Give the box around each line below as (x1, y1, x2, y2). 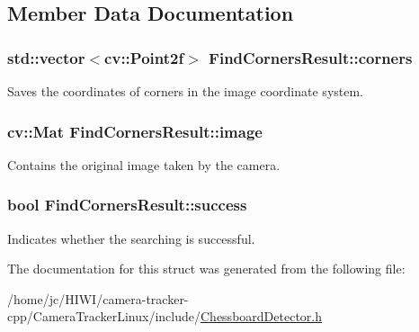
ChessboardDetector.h (201, 307, 322, 326)
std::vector (7, 46, 85, 68)
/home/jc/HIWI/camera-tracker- (7, 289, 189, 308)
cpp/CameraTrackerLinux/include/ (7, 307, 201, 326)
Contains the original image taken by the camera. (7, 155, 281, 174)
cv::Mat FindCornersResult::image (7, 120, 263, 142)
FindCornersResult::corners (209, 46, 413, 68)
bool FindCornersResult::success (7, 193, 247, 216)
